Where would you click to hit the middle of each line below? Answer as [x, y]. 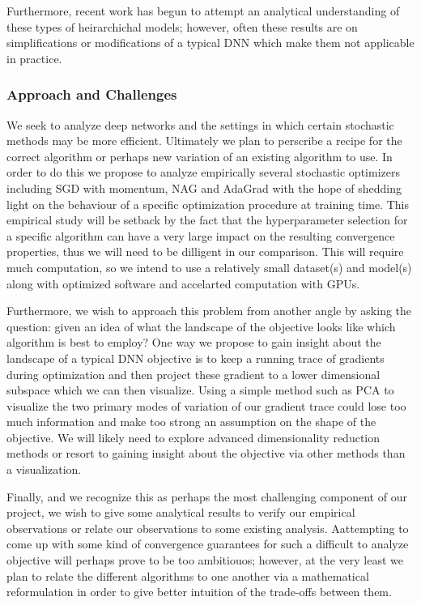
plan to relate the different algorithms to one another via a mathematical [188, 575]
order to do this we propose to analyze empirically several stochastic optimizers [203, 172]
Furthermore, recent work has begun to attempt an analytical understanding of [203, 11]
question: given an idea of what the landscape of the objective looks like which [201, 326]
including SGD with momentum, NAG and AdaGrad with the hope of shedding [204, 187]
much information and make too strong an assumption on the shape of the [191, 422]
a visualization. [44, 469]
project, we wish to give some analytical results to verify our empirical [181, 512]
